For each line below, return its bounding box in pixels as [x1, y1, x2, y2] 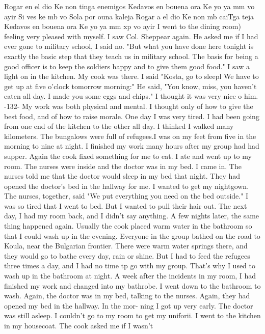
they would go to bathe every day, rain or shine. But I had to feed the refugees [4, 250, 250, 261]
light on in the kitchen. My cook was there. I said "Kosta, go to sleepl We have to [4, 71, 259, 81]
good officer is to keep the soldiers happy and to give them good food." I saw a [4, 61, 250, 71]
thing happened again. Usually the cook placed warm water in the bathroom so [4, 220, 252, 231]
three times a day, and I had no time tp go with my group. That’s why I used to [4, 260, 256, 271]
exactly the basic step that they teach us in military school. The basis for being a [4, 50, 258, 61]
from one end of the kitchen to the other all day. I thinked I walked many [4, 121, 234, 131]
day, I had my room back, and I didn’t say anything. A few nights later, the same [4, 210, 259, 221]
